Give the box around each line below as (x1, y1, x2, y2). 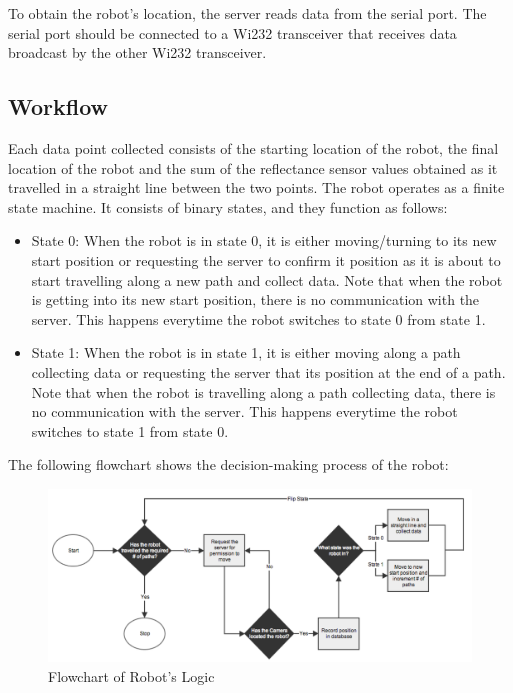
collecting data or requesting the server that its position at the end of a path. (31, 361, 506, 382)
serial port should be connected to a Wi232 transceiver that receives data (8, 22, 457, 43)
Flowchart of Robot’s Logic (48, 665, 215, 686)
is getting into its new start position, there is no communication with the (31, 289, 480, 310)
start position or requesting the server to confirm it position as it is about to (31, 249, 501, 270)
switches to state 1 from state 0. (31, 420, 229, 441)
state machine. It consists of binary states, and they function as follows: (8, 196, 448, 217)
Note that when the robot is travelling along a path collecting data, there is (31, 381, 496, 402)
